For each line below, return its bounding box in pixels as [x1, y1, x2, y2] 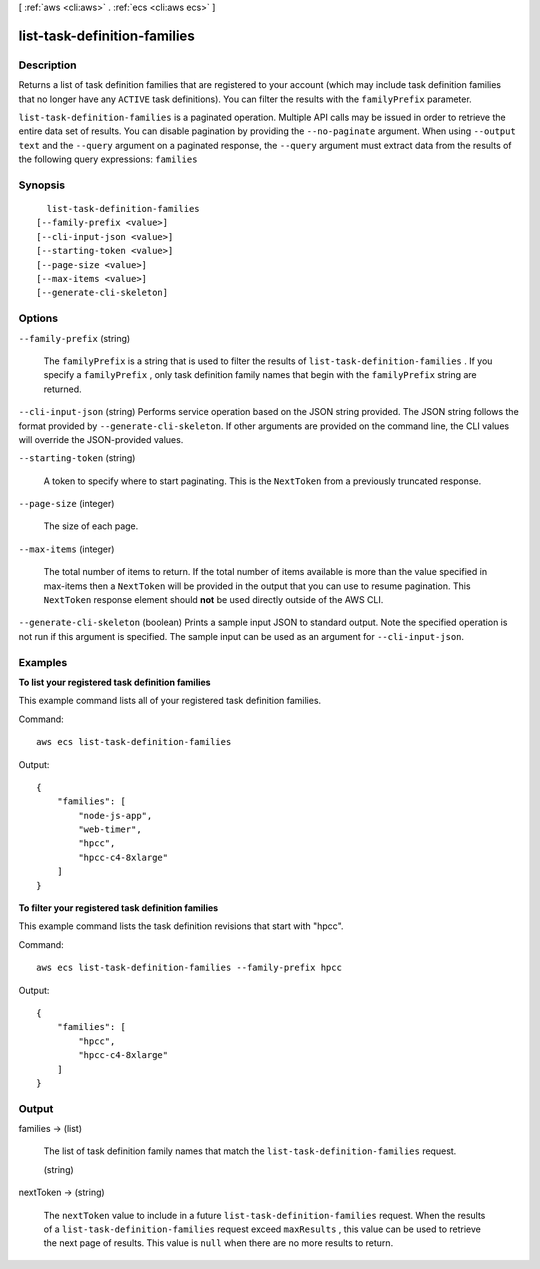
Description [18, 58, 77, 72]
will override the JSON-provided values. [18, 433, 184, 445]
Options [18, 311, 59, 325]
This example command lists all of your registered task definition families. [18, 695, 322, 707]
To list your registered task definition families [18, 676, 211, 688]
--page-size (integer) [18, 498, 115, 510]
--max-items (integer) [18, 543, 115, 555]
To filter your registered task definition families [18, 902, 219, 914]
